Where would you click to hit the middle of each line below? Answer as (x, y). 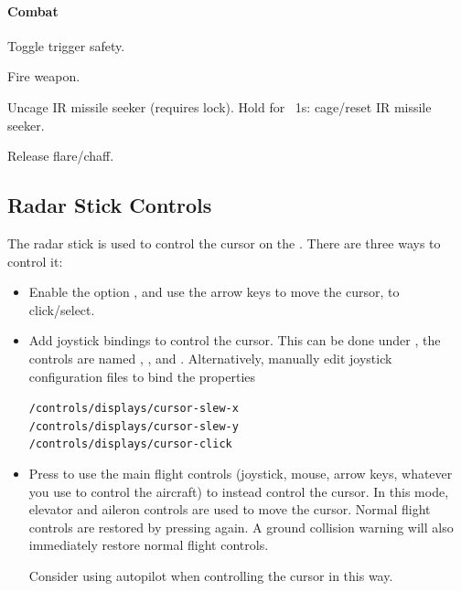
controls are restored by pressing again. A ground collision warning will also (241, 527)
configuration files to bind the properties (142, 376)
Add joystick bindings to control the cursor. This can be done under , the (235, 340)
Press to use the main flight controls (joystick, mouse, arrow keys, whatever (241, 474)
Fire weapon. (44, 76)
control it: (35, 261)
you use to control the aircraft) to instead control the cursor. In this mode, (239, 491)
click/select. (62, 309)
